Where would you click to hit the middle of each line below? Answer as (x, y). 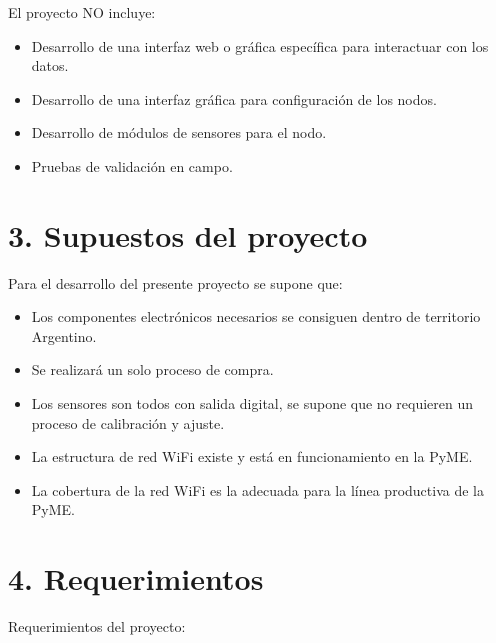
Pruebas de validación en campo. (132, 165)
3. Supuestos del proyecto (188, 234)
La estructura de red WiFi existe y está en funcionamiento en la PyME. (252, 456)
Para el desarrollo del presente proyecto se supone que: (175, 282)
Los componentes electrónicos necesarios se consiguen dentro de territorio (256, 316)
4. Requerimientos (136, 578)
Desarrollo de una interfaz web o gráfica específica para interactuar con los (260, 45)
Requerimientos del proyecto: (97, 626)
